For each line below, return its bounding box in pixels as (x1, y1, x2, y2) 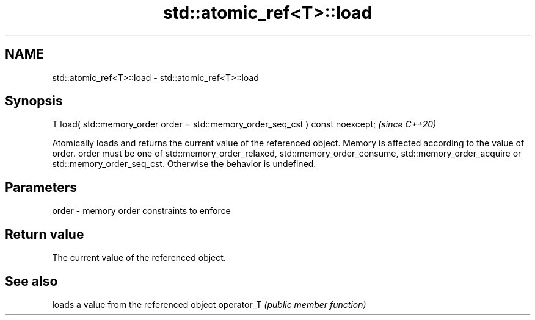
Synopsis (5, 93, 63, 109)
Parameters (5, 179, 77, 195)
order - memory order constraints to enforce (52, 205, 231, 216)
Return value (5, 226, 84, 242)
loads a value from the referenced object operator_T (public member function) (52, 299, 366, 310)
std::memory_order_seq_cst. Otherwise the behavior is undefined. (52, 158, 316, 169)
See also (5, 273, 58, 289)
